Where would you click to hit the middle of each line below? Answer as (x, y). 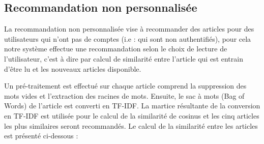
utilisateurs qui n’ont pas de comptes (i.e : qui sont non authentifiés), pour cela (128, 38)
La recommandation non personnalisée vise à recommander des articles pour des (129, 29)
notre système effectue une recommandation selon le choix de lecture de (116, 49)
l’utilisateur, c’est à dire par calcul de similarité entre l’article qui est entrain (124, 58)
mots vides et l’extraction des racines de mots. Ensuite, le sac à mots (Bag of (124, 95)
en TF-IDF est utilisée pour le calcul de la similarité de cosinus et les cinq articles (132, 115)
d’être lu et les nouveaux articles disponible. (73, 68)
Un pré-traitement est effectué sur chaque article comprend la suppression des (125, 86)
